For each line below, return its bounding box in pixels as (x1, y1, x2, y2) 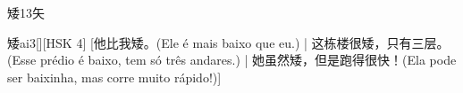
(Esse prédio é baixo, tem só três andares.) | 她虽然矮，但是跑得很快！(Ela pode (7, 50, 457, 69)
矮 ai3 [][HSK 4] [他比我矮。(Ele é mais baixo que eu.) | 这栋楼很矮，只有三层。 (7, 33, 450, 51)
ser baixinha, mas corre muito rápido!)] (7, 67, 222, 86)
